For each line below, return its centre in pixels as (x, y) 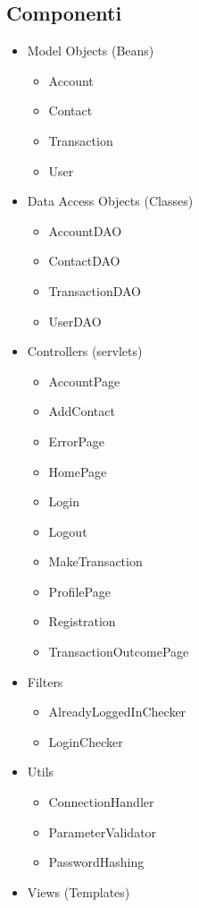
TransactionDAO (95, 290)
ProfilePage (79, 591)
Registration (82, 621)
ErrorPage (76, 441)
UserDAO (75, 321)
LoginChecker (86, 741)
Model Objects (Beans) (91, 51)
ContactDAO (84, 261)
